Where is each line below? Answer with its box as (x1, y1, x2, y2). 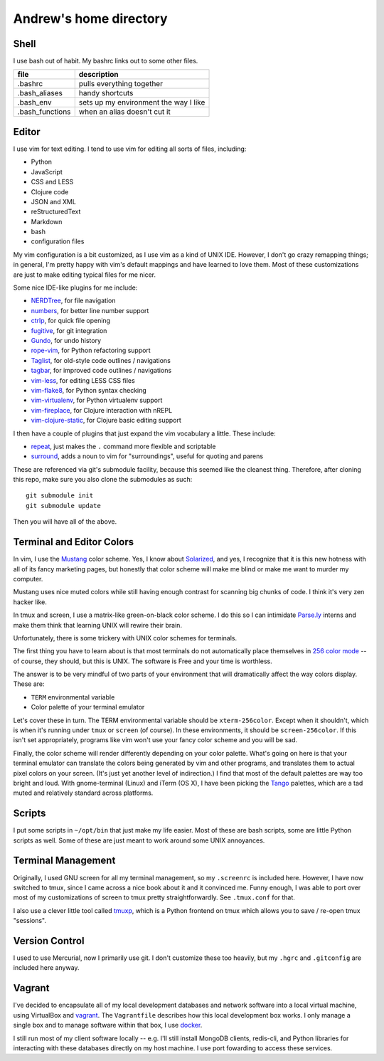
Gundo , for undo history (31, 337, 102, 344)
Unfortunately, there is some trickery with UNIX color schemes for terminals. (13, 633, 238, 642)
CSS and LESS (31, 178, 74, 186)
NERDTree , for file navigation (31, 296, 116, 305)
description (78, 70, 119, 80)
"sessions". (13, 917, 46, 925)
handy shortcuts (78, 88, 134, 98)
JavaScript (31, 167, 63, 176)
